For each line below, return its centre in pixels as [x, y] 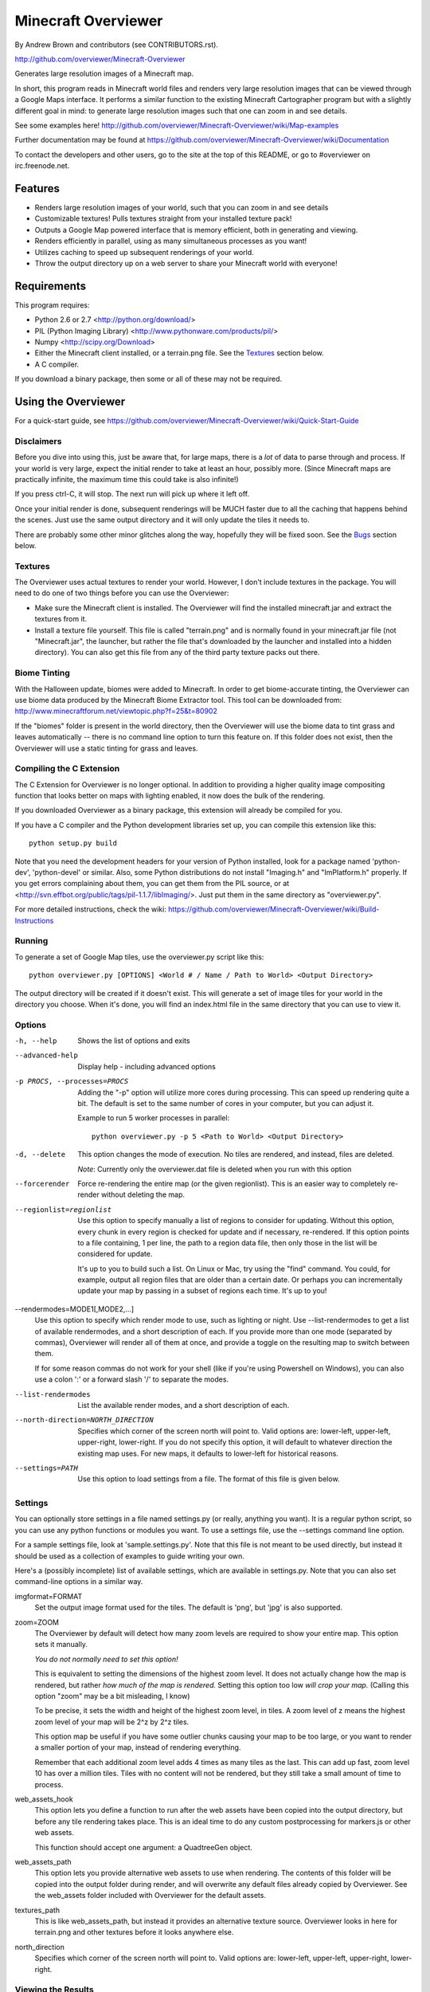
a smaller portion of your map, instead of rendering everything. [138, 1747]
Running [31, 941]
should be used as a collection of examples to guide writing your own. [129, 1556]
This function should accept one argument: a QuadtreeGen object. [143, 1847]
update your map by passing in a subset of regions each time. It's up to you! [202, 1291]
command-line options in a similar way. [79, 1582]
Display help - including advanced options [147, 1066]
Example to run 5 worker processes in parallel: [154, 1118]
